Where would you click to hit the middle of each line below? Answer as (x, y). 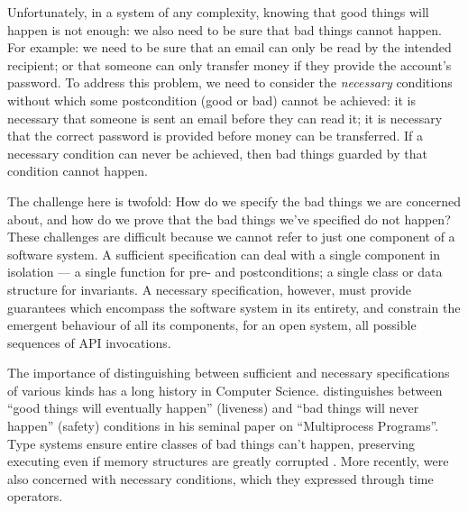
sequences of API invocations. (89, 342)
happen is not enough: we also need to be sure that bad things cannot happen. (225, 29)
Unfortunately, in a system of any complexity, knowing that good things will (218, 12)
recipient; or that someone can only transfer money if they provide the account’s (229, 64)
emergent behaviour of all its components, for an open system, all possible (212, 325)
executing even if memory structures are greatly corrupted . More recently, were (228, 461)
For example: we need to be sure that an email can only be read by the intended (229, 47)
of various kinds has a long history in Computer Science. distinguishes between (225, 390)
